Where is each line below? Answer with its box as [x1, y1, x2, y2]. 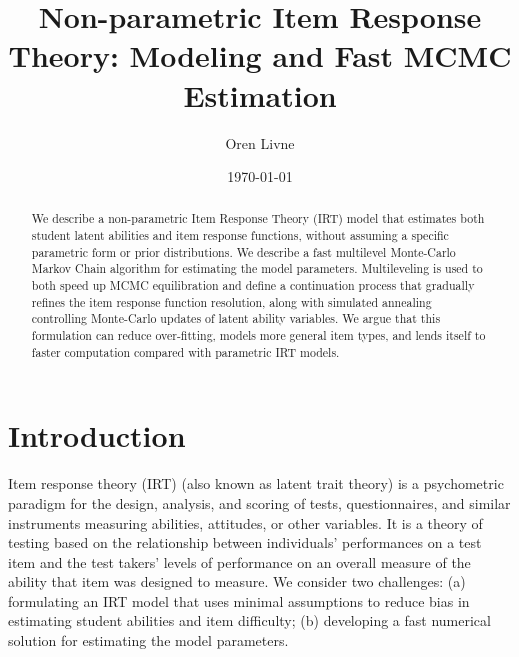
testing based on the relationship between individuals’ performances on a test [8, 532, 482, 553]
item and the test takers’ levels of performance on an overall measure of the [8, 551, 471, 572]
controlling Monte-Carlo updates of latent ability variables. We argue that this [31, 310, 441, 327]
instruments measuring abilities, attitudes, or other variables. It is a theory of [8, 512, 483, 533]
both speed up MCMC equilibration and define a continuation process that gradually [31, 277, 475, 294]
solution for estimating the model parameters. [8, 630, 289, 651]
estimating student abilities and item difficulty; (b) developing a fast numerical [8, 610, 491, 631]
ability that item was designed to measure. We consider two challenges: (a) [8, 571, 466, 592]
